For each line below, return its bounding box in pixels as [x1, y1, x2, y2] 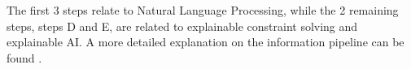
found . [7, 49, 42, 66]
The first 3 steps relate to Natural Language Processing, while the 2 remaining [7, 2, 399, 18]
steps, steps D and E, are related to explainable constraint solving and [7, 17, 358, 34]
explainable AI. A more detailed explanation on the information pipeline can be [7, 33, 404, 50]
